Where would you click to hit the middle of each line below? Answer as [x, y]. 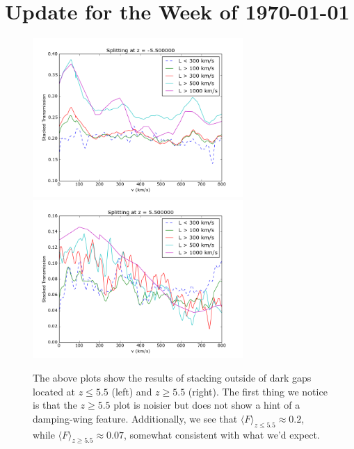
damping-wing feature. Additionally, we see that [135, 418]
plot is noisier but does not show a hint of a [207, 405]
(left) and [132, 391]
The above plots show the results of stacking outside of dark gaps [172, 378]
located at [54, 391]
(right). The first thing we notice [258, 391]
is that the [55, 405]
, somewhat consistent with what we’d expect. [222, 434]
